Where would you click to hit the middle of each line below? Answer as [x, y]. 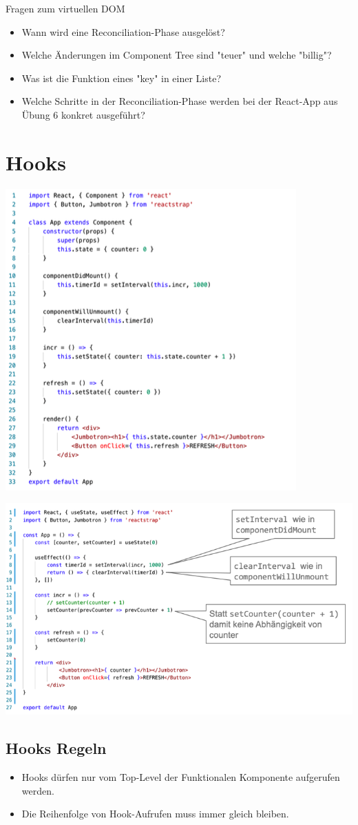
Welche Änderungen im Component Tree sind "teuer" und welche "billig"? [177, 55]
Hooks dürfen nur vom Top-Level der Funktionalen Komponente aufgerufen [181, 776]
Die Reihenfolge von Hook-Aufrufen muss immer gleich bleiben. [155, 814]
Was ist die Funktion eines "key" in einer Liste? [122, 78]
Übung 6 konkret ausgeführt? [83, 114]
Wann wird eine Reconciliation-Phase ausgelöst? [123, 31]
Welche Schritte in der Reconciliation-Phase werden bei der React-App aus [180, 101]
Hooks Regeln [56, 748]
